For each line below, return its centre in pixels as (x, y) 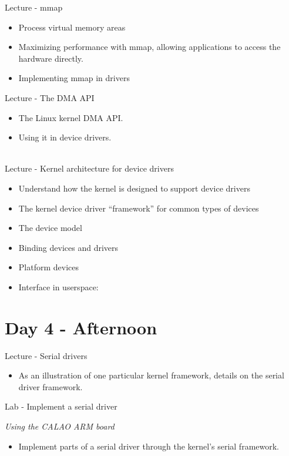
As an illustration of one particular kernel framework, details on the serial (151, 375)
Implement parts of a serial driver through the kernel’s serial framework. (149, 446)
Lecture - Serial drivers (46, 355)
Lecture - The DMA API (50, 97)
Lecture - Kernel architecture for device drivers (89, 168)
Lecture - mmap (34, 7)
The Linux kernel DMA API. (71, 117)
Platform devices (48, 267)
